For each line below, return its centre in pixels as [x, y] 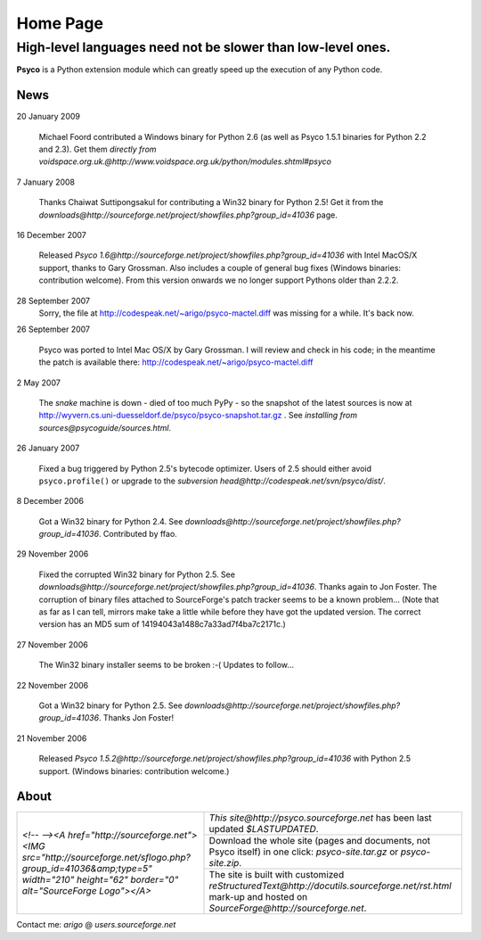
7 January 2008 [46, 182]
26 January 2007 [48, 448]
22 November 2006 [53, 685]
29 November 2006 [53, 554]
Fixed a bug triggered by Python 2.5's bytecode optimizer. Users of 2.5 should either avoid [205, 468]
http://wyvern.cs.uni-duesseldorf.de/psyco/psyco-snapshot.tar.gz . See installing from [198, 416]
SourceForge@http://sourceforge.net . [288, 908]
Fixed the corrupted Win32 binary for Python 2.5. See [137, 574]
